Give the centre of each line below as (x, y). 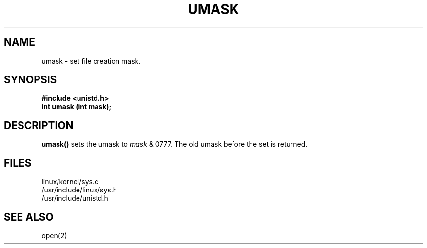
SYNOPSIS (30, 80)
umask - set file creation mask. (91, 61)
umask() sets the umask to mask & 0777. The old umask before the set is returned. (175, 144)
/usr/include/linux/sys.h (79, 190)
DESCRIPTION (39, 125)
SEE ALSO (29, 217)
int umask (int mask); (77, 107)
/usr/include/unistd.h (75, 198)
